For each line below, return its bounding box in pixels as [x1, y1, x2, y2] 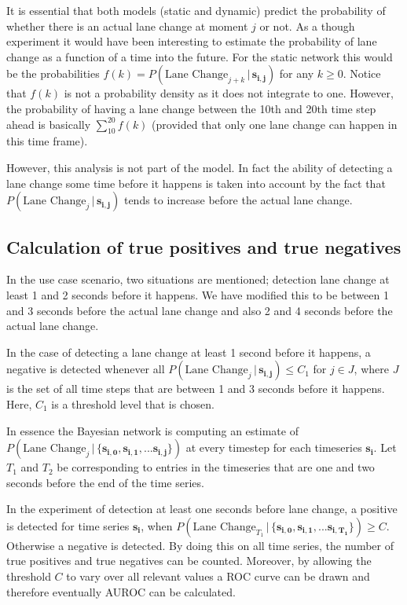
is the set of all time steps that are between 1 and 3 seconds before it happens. [6, 380, 385, 397]
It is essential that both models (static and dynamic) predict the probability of [6, 2, 386, 18]
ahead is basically [6, 115, 91, 132]
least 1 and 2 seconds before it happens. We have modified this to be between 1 [6, 286, 389, 302]
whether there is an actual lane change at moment [6, 17, 248, 34]
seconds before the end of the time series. [6, 474, 204, 490]
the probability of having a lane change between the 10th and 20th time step [6, 100, 376, 116]
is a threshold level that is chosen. [51, 395, 214, 412]
